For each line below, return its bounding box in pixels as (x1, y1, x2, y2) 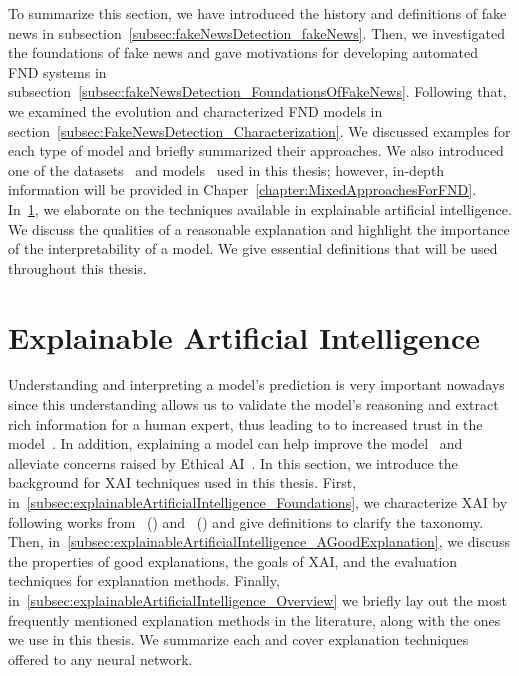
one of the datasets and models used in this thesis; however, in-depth (8, 159, 445, 180)
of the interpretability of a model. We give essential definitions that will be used (8, 238, 498, 259)
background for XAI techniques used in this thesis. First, (8, 472, 357, 493)
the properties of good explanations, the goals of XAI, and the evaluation (8, 550, 458, 571)
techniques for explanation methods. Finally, (8, 570, 280, 591)
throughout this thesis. (8, 257, 147, 278)
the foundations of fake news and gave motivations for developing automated (8, 42, 479, 63)
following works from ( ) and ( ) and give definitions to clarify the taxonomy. (8, 511, 484, 532)
